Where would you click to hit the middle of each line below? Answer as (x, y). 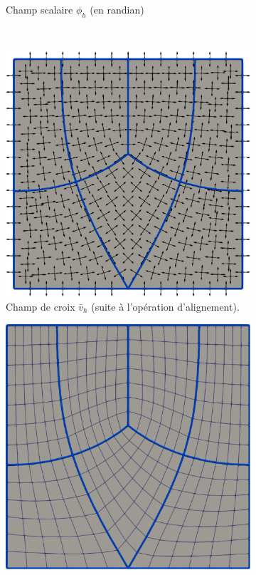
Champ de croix (41, 306)
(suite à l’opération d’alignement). (165, 306)
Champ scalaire (39, 9)
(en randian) (117, 9)
